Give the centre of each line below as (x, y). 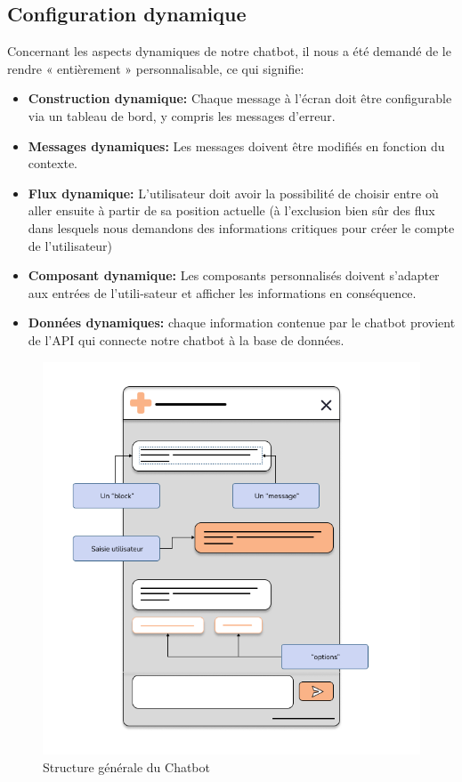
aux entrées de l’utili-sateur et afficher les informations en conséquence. (222, 292)
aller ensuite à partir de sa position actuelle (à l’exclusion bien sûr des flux (231, 210)
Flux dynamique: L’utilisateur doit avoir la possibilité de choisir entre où (233, 193)
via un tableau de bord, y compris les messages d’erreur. (182, 115)
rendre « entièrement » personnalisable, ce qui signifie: (156, 68)
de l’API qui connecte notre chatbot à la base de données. (186, 339)
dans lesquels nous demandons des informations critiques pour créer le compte (241, 227)
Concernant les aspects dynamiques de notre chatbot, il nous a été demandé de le (229, 51)
